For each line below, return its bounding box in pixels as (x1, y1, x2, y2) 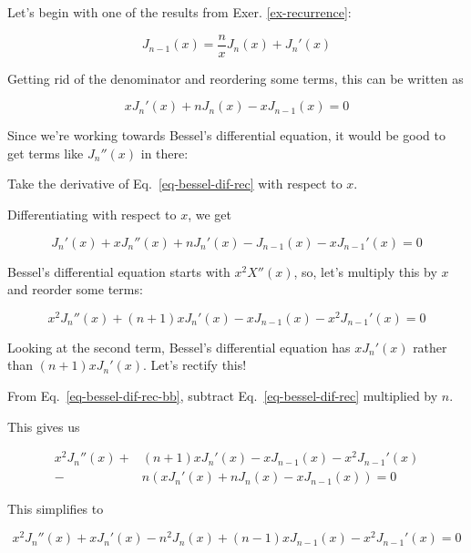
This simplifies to (7, 499, 104, 518)
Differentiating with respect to (7, 205, 177, 224)
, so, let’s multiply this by (293, 261, 437, 281)
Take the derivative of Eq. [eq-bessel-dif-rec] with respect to (7, 174, 343, 193)
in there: (140, 143, 189, 162)
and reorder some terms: (7, 280, 143, 299)
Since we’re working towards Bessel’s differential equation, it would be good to (7, 126, 445, 145)
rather (413, 337, 447, 356)
